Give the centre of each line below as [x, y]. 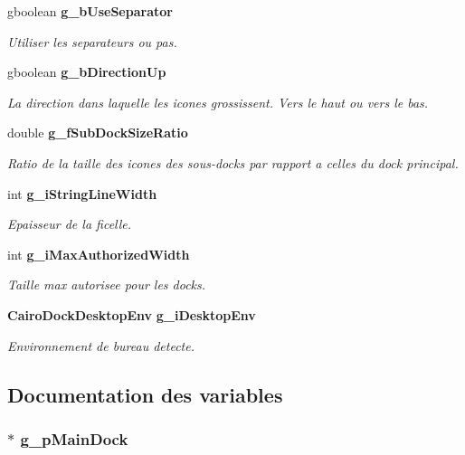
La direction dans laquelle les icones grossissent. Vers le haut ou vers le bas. [218, 102]
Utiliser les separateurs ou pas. [92, 41]
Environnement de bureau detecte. [101, 345]
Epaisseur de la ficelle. [70, 224]
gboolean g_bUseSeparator [90, 11]
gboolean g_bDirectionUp [87, 72]
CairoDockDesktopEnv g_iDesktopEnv [132, 314]
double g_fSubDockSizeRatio [98, 133]
